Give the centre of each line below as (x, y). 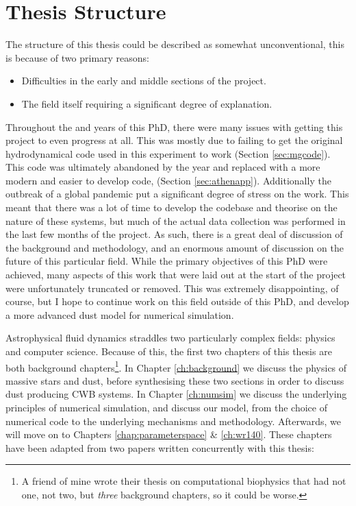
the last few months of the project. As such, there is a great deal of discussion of (174, 234)
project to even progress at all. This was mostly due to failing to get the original (174, 140)
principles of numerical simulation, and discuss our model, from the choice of (166, 408)
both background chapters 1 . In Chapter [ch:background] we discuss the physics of (176, 366)
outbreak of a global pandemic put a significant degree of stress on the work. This (177, 194)
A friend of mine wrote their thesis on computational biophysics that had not (184, 481)
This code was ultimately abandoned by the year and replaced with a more (163, 167)
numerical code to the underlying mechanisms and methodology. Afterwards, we (173, 421)
